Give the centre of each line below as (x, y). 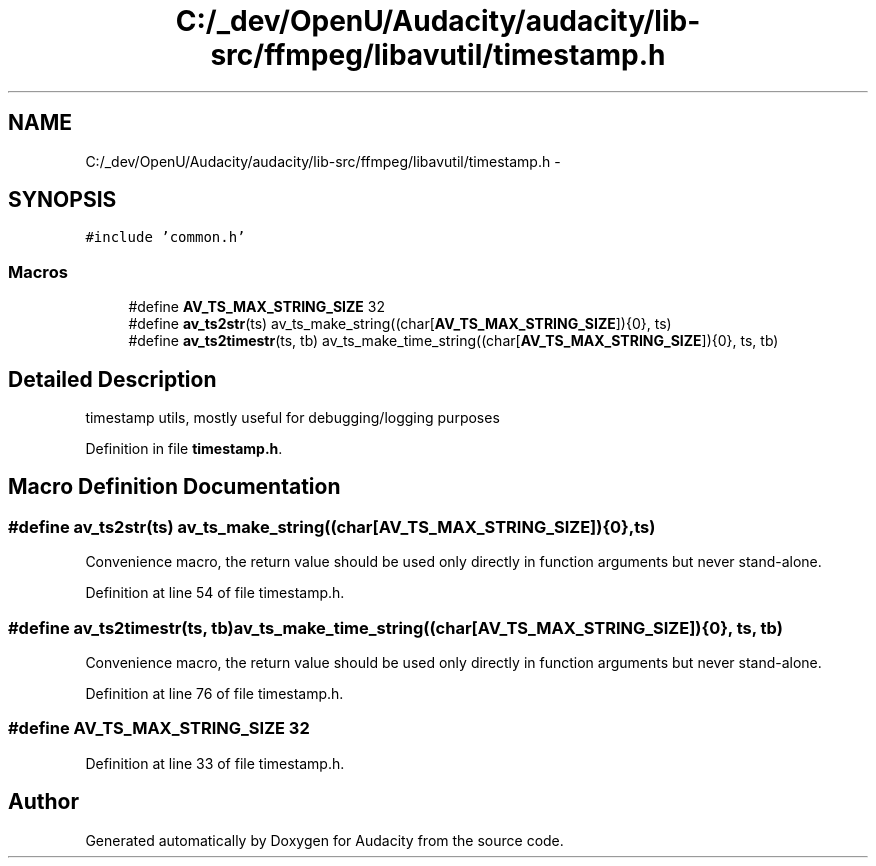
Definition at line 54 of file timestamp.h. (215, 593)
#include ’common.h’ (165, 237)
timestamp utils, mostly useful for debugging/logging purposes (292, 418)
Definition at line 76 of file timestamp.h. (214, 693)
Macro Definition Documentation (174, 487)
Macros (38, 271)
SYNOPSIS (62, 200)
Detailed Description (112, 379)
